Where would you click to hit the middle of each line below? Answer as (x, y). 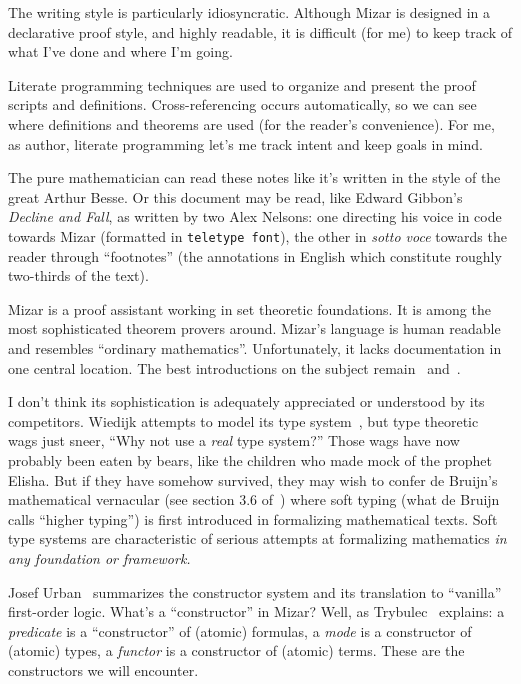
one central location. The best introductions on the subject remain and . (234, 367)
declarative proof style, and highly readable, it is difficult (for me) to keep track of (260, 31)
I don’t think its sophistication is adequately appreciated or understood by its (246, 401)
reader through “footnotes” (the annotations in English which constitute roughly (255, 255)
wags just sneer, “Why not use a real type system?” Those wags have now (234, 440)
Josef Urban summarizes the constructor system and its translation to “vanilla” (255, 591)
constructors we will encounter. (103, 669)
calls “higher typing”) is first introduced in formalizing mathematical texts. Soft (253, 518)
